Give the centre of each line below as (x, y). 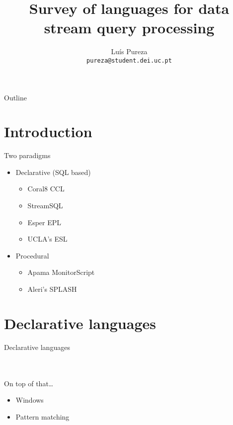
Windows (30, 400)
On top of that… (29, 383)
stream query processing (129, 28)
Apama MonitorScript (61, 272)
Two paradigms (27, 155)
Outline (15, 97)
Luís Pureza (129, 51)
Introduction (48, 131)
